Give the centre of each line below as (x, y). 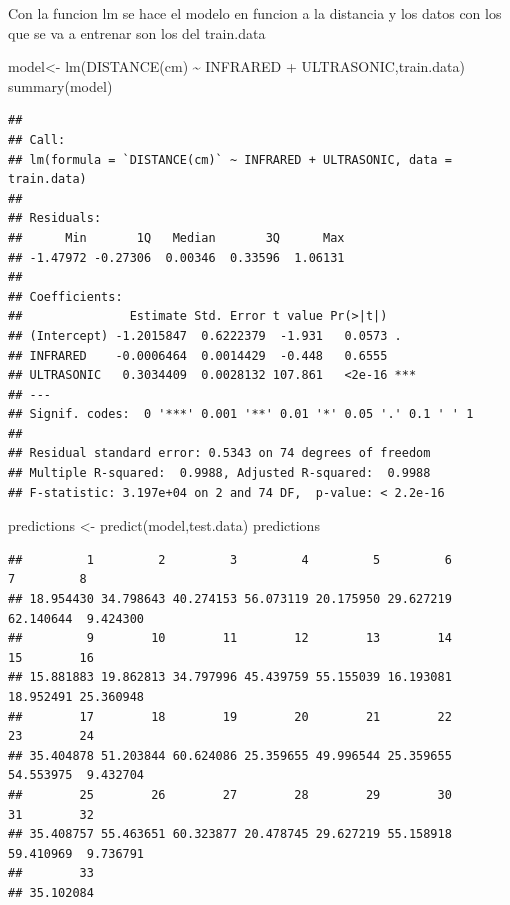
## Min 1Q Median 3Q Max (176, 237)
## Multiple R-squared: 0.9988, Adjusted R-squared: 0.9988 (219, 473)
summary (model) (60, 85)
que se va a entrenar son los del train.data (137, 32)
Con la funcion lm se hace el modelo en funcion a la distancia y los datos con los (255, 13)
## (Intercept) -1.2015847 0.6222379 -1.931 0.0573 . (205, 335)
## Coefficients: (65, 296)
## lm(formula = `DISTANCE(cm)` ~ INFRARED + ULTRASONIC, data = (230, 159)
